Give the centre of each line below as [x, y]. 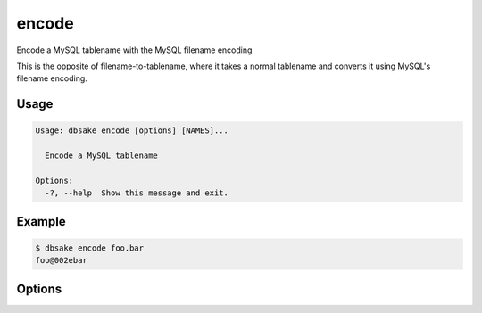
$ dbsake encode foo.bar [90, 248]
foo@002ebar [62, 260]
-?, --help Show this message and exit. [137, 193]
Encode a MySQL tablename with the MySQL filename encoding [134, 50]
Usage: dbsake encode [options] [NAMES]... [132, 131]
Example [41, 222]
